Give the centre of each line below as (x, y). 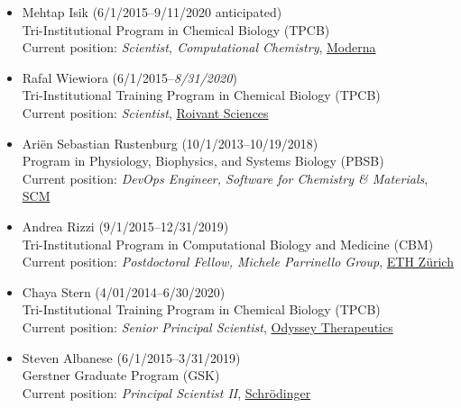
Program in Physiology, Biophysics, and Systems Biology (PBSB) (203, 161)
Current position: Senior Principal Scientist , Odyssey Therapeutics (207, 326)
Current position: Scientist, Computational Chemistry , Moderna (199, 47)
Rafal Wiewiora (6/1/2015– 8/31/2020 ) (129, 77)
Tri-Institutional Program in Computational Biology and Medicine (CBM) (228, 244)
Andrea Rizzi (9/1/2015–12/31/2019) (125, 226)
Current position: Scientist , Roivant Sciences (145, 112)
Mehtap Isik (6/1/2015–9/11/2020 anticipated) (152, 12)
